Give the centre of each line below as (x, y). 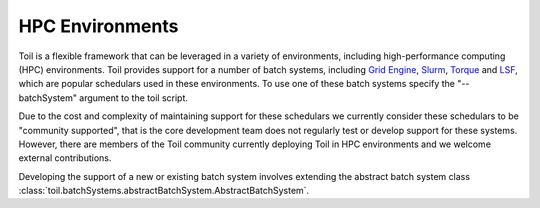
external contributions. (65, 158)
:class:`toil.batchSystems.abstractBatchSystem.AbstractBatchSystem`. (164, 191)
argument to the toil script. (133, 97)
